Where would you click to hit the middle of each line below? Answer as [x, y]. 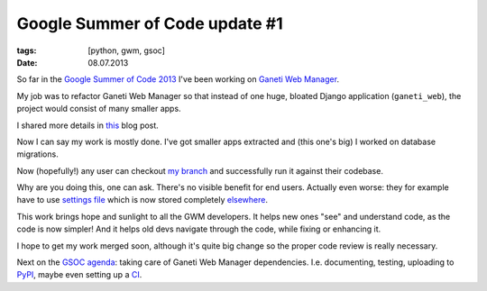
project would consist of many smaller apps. [99, 109]
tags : [27, 50]
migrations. [37, 154]
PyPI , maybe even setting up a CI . [79, 275]
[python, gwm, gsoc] [127, 50]
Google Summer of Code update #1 [150, 23]
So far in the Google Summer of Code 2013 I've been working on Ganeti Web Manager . [178, 79]
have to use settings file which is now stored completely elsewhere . [142, 200]
